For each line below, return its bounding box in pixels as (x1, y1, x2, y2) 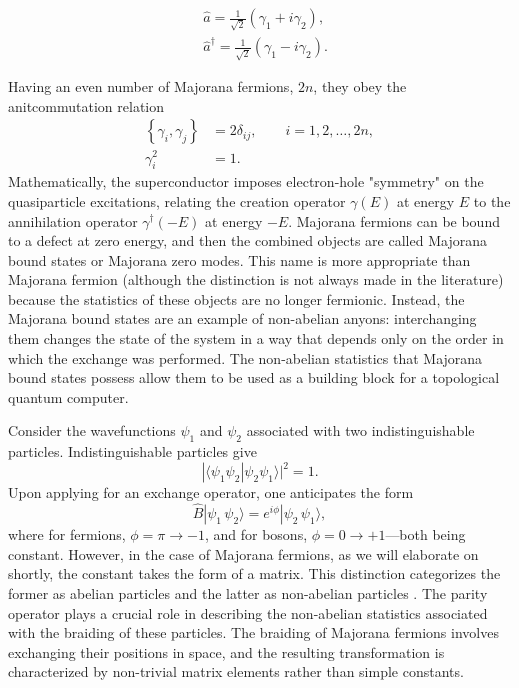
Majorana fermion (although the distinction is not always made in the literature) (8, 269, 504, 290)
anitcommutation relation (8, 95, 165, 116)
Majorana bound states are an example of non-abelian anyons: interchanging (8, 308, 477, 329)
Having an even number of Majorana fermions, (8, 76, 294, 97)
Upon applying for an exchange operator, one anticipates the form (8, 482, 414, 503)
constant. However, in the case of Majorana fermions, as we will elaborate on (8, 543, 479, 564)
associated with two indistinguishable (246, 420, 475, 441)
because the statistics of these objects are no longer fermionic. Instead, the (8, 288, 465, 309)
